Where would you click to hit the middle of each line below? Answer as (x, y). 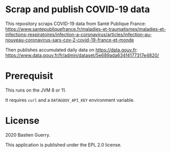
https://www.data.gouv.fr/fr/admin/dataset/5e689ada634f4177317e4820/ (82, 55)
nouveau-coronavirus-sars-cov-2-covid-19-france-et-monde (70, 40)
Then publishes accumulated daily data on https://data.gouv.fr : (71, 50)
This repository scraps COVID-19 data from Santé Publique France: (76, 24)
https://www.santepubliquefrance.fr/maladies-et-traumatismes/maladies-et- (86, 29)
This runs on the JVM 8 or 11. (36, 90)
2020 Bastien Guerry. (28, 135)
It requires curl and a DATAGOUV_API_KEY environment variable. (70, 100)
